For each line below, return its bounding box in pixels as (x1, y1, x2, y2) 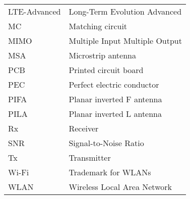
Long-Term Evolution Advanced (69, 6, 182, 17)
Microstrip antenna (69, 49, 136, 61)
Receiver (69, 122, 99, 134)
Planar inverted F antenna (69, 93, 162, 105)
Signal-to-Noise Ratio (69, 137, 144, 149)
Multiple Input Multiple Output (69, 35, 182, 46)
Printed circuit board (69, 64, 144, 76)
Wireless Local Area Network (69, 181, 172, 192)
